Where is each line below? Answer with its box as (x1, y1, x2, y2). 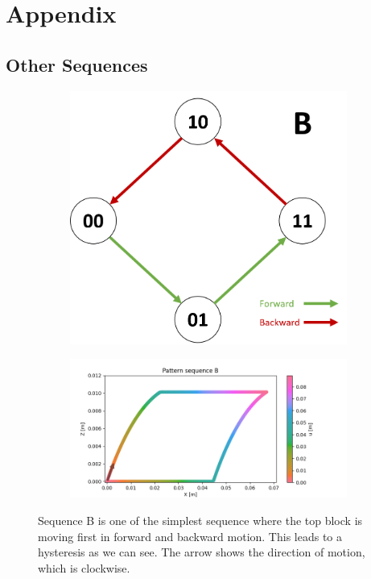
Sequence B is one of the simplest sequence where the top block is (38, 511, 363, 528)
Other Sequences (6, 52, 148, 77)
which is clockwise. (38, 559, 130, 576)
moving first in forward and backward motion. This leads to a (38, 527, 343, 544)
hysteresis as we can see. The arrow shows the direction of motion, (38, 544, 365, 560)
